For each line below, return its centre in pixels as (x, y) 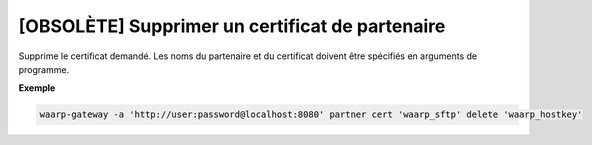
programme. (44, 69)
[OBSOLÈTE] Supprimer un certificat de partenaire (232, 26)
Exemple (37, 88)
